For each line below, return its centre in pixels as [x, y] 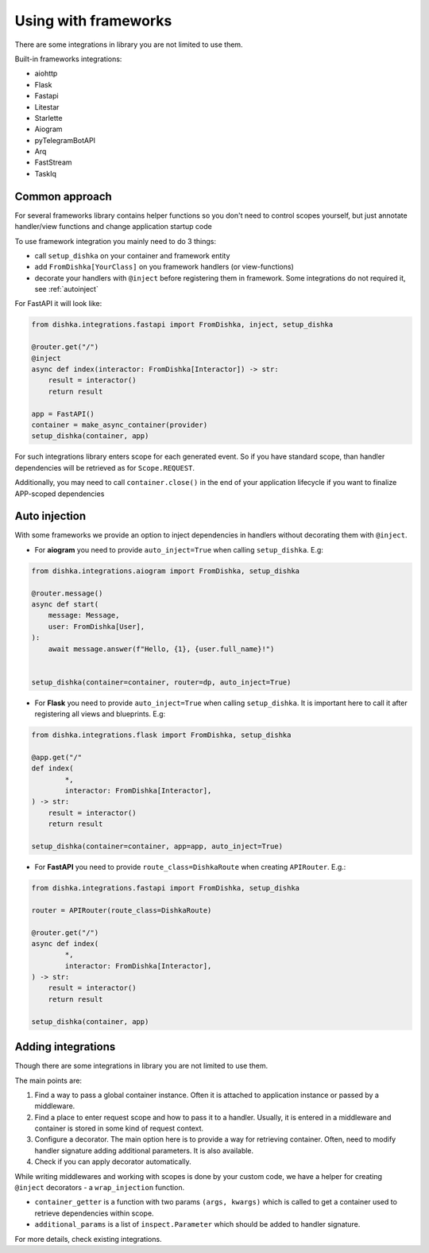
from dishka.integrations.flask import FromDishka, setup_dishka [161, 735]
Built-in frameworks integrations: [68, 59]
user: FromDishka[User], [97, 626]
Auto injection [50, 516]
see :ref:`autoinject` [66, 289]
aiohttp [46, 74]
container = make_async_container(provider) [120, 425]
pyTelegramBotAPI [65, 140]
